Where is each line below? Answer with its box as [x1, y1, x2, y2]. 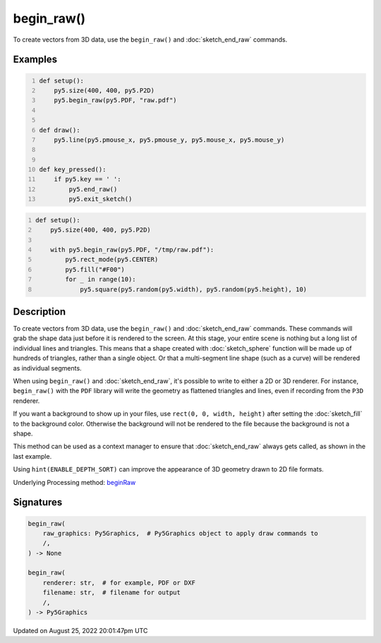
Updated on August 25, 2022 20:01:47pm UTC [13, 627, 148, 635]
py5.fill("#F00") [64, 265, 125, 273]
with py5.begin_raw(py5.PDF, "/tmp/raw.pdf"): [50, 246, 214, 253]
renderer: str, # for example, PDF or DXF [42, 579, 195, 587]
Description [13, 306, 66, 318]
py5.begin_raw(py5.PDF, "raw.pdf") [54, 96, 177, 104]
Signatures [13, 496, 63, 508]
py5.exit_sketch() [68, 195, 133, 203]
